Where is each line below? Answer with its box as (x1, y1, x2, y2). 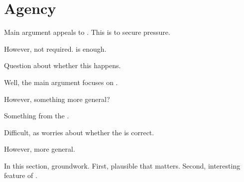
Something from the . (4, 110, 69, 121)
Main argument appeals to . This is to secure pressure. (4, 27, 170, 37)
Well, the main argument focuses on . (4, 77, 118, 87)
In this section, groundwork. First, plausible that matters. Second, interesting (4, 160, 241, 171)
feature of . (4, 170, 37, 181)
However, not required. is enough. (4, 43, 107, 54)
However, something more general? (4, 93, 110, 104)
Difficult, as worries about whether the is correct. (4, 127, 154, 137)
